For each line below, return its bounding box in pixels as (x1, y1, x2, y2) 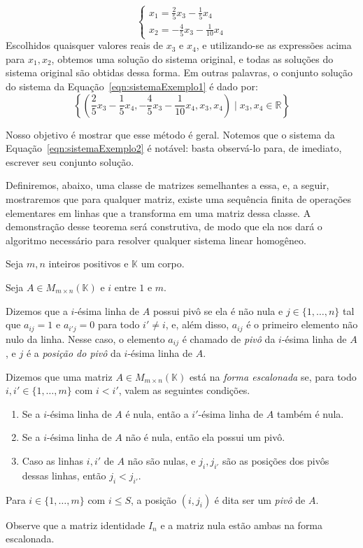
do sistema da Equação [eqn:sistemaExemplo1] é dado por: (6, 79, 258, 93)
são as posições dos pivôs (222, 454, 329, 468)
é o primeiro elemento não (246, 317, 358, 332)
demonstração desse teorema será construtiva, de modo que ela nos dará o (6, 219, 322, 234)
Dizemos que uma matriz (6, 369, 113, 384)
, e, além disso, (165, 317, 229, 332)
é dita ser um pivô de (214, 492, 306, 507)
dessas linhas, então (22, 468, 106, 482)
